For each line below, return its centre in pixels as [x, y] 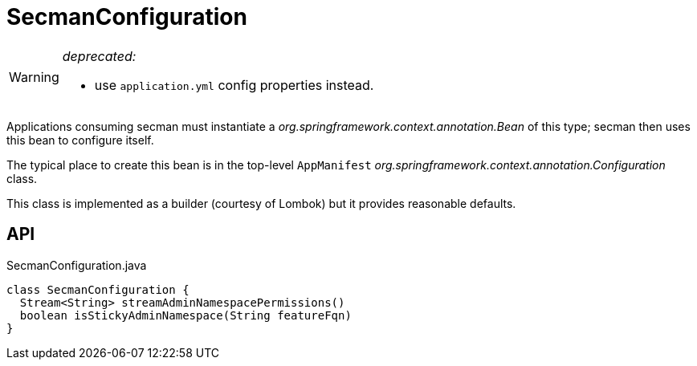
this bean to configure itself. [80, 140]
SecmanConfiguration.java [77, 265]
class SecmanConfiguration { [98, 289]
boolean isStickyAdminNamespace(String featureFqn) [185, 315]
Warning [34, 77]
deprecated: [99, 56]
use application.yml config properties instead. [234, 85]
